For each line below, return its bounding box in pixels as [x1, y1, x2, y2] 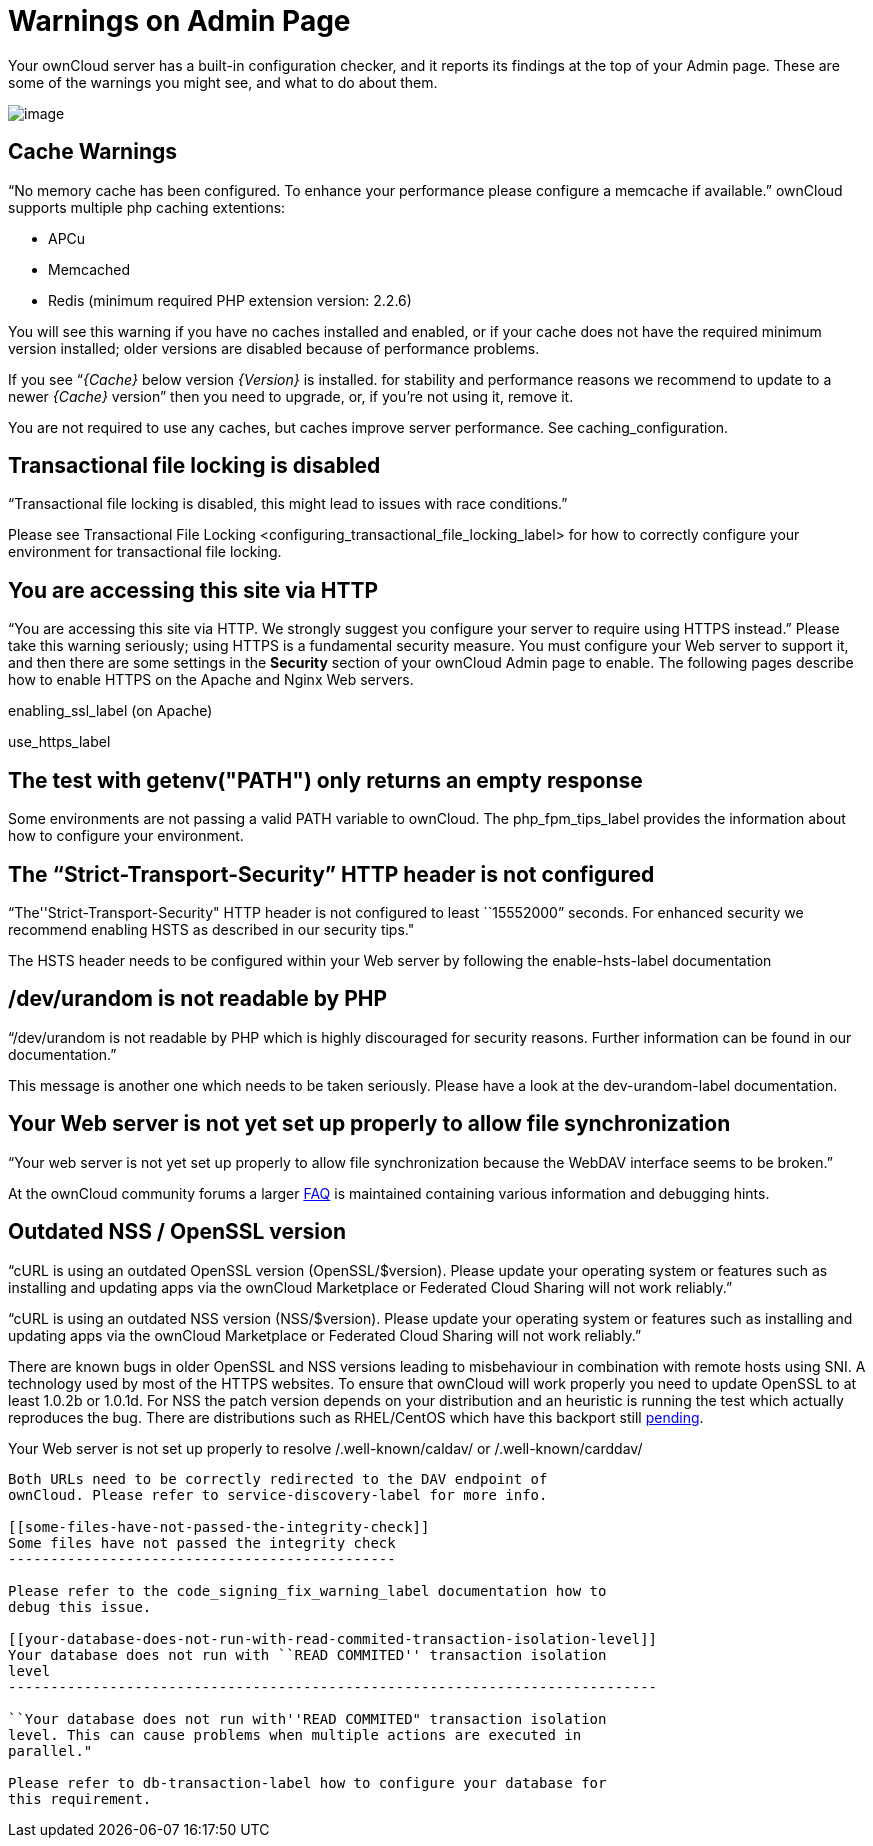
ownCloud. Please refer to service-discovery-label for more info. [8, 1486, 548, 1503]
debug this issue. [8, 1598, 152, 1615]
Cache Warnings [8, 139, 177, 165]
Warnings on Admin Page [8, 4, 351, 38]
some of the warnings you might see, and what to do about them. [8, 73, 438, 91]
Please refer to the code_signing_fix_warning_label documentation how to [8, 1582, 607, 1599]
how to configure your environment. [8, 827, 244, 845]
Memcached [48, 260, 131, 278]
